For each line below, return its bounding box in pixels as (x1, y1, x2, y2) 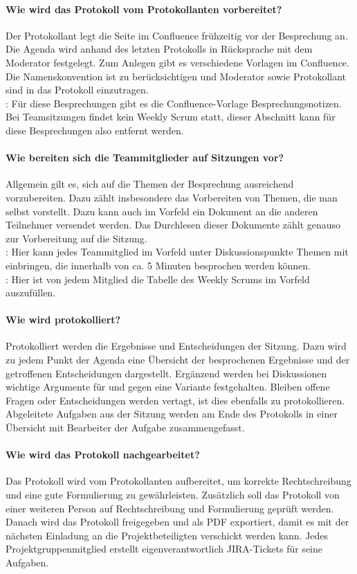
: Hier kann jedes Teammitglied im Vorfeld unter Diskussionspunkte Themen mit (6, 244, 349, 259)
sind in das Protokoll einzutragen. (6, 82, 149, 97)
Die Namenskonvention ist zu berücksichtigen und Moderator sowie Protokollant (6, 69, 347, 83)
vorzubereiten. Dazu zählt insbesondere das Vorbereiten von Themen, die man (6, 190, 338, 204)
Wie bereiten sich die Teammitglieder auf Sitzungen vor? (6, 150, 284, 165)
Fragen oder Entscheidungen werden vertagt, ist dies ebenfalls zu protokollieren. (6, 393, 345, 407)
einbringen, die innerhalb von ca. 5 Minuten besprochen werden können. (6, 258, 311, 272)
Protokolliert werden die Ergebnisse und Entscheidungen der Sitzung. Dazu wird (6, 339, 347, 353)
